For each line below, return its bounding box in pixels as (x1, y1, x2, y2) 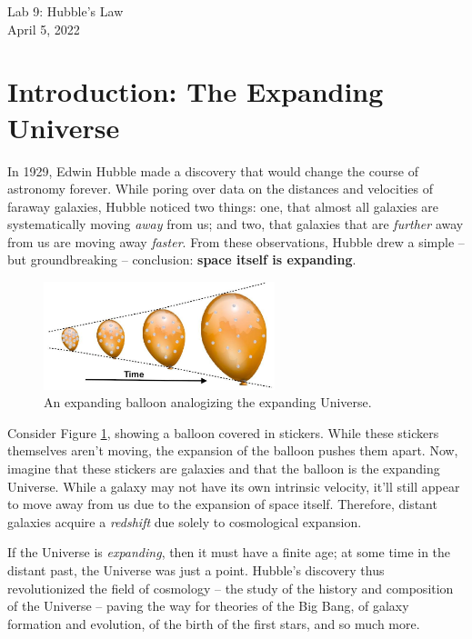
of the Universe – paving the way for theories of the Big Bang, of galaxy (7, 596, 409, 615)
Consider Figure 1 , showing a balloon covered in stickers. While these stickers (7, 423, 439, 442)
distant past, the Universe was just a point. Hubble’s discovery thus (7, 560, 385, 579)
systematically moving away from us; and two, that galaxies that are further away (7, 215, 464, 234)
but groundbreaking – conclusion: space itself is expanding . (7, 250, 357, 269)
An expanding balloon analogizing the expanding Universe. (44, 393, 372, 412)
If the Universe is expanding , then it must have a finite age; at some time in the (7, 543, 451, 562)
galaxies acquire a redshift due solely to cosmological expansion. (7, 512, 362, 531)
